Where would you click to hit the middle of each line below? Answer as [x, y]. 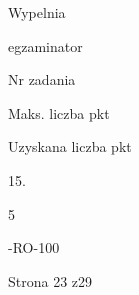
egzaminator [45, 45]
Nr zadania [42, 79]
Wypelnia [37, 12]
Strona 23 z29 [50, 280]
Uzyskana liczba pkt [70, 146]
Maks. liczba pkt [59, 112]
